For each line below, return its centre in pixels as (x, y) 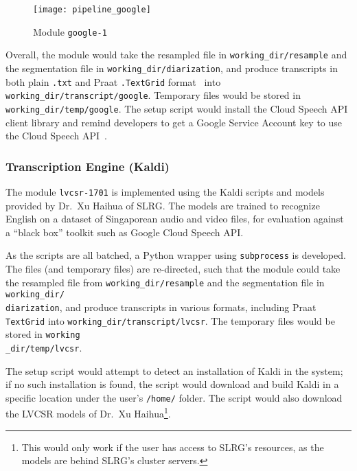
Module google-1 (70, 31)
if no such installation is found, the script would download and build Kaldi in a (172, 384)
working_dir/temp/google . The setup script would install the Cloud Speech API (177, 108)
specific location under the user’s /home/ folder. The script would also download (174, 397)
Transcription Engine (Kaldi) (88, 166)
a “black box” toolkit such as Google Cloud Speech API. (125, 232)
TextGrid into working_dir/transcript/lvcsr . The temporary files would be (170, 320)
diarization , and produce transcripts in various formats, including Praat (161, 307)
